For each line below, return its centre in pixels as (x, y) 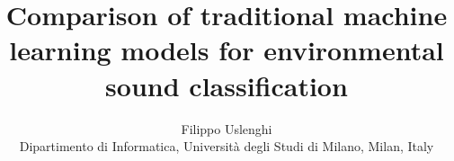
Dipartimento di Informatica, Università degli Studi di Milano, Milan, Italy (227, 146)
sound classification (227, 85)
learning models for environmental (227, 50)
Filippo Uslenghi (227, 128)
